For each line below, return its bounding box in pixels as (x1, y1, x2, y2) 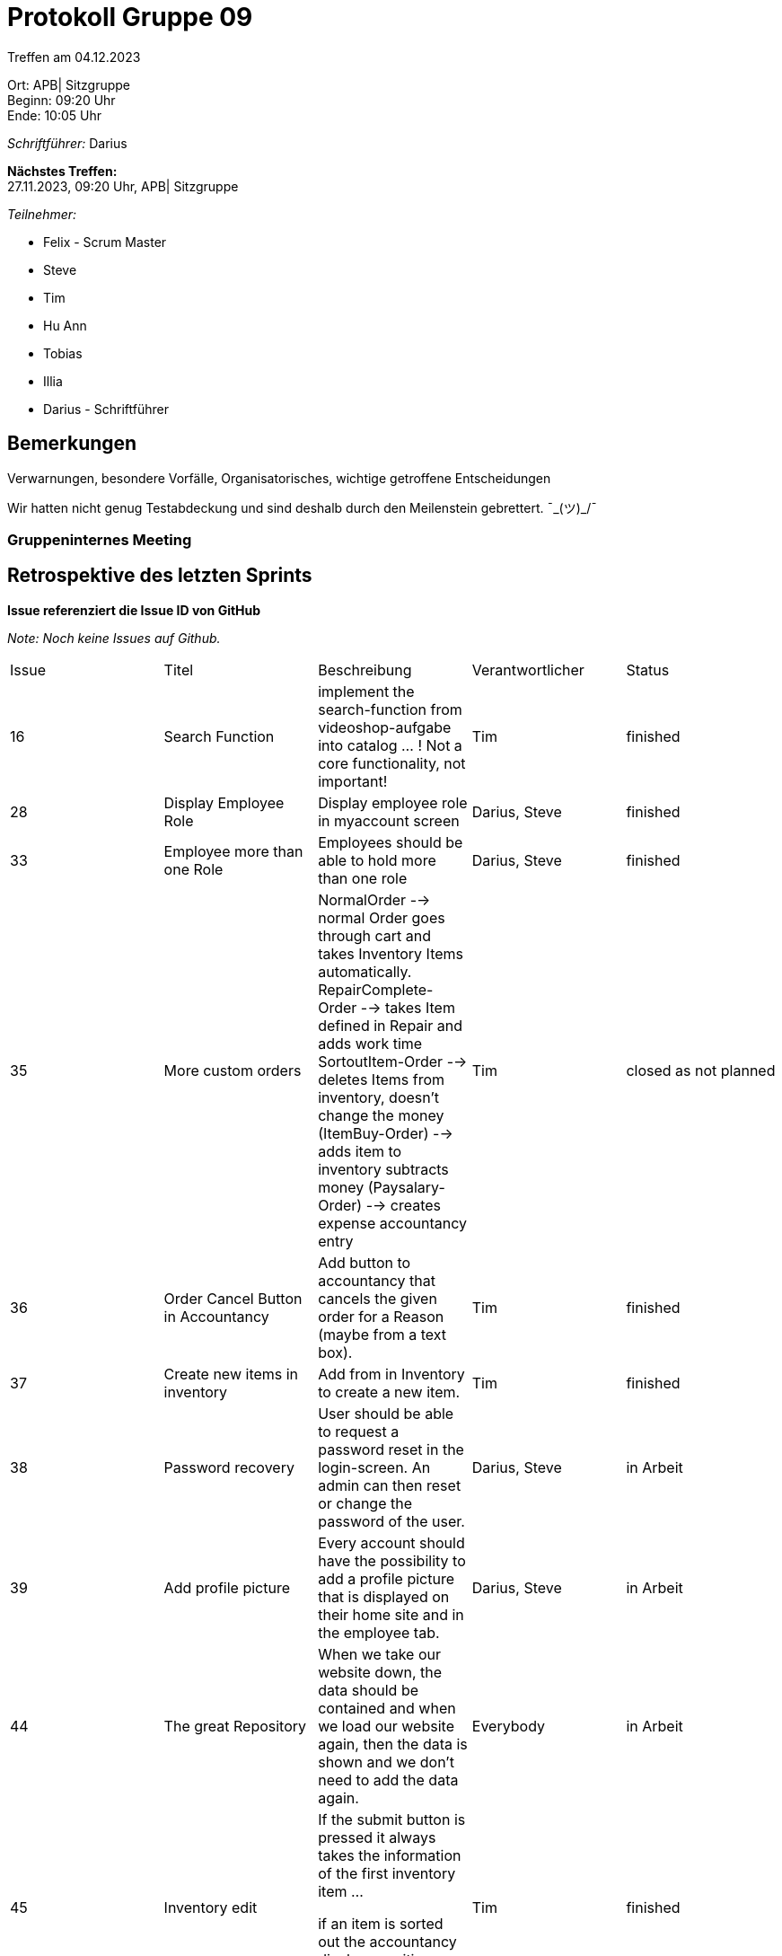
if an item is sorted (318, 1914, 444, 1933)
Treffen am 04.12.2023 (7, 48, 141, 65)
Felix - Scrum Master (43, 233, 167, 250)
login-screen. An (318, 1458, 431, 1476)
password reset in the (318, 1440, 464, 1458)
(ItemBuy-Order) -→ (318, 1123, 453, 1142)
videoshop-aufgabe (318, 718, 452, 736)
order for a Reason (318, 1307, 444, 1326)
